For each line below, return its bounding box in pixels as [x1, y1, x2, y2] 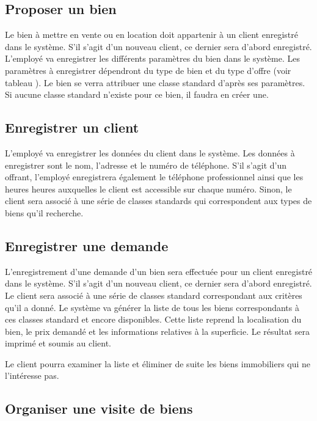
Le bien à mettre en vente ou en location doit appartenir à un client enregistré [5, 28, 298, 41]
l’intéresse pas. [5, 369, 59, 382]
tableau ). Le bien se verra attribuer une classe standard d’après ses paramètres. [5, 76, 305, 89]
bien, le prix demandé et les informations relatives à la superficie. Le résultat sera [5, 324, 310, 337]
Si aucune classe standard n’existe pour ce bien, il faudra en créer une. [5, 88, 269, 101]
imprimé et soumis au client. [5, 337, 112, 350]
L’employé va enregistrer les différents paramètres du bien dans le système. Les [5, 52, 300, 65]
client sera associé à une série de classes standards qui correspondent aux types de [5, 194, 312, 207]
